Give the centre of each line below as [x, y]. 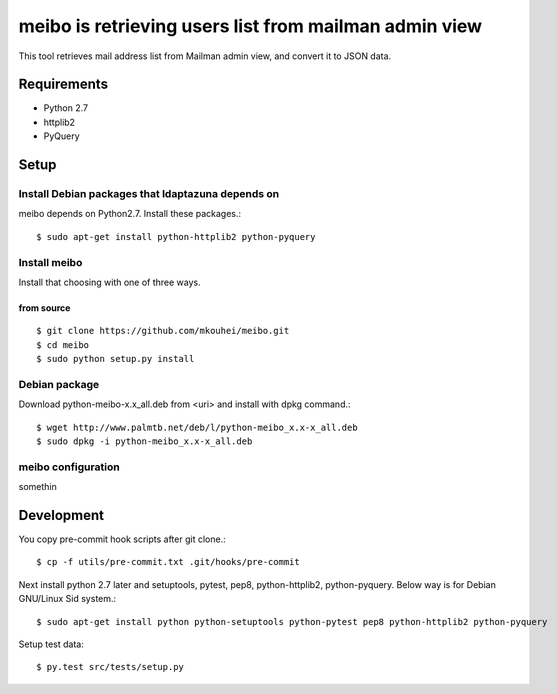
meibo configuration [69, 467]
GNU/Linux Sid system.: [67, 599]
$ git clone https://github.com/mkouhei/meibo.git [163, 331]
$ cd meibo [63, 344]
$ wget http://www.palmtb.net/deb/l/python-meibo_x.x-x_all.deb [197, 427]
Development [61, 515]
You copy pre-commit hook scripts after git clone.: [122, 539]
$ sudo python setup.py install [115, 359]
